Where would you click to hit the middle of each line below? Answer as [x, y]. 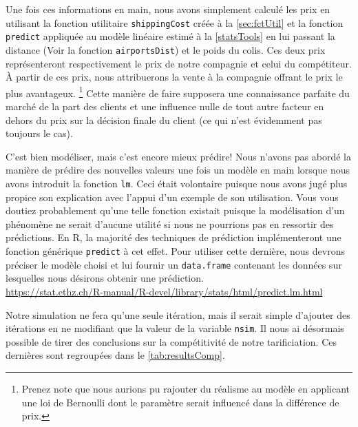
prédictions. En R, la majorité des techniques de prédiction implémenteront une [173, 237]
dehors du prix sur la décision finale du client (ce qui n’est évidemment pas [164, 119]
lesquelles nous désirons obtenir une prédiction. [105, 278]
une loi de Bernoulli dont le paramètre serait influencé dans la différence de [180, 402]
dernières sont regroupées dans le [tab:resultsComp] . [115, 355]
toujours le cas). [39, 133]
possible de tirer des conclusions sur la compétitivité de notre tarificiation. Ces [171, 341]
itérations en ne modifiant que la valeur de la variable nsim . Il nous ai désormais [175, 328]
